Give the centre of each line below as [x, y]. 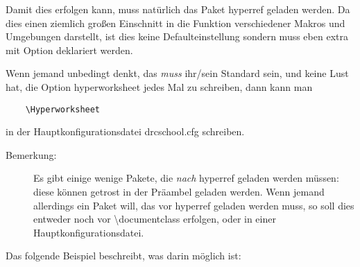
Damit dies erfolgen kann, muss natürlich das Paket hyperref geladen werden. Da [178, 9]
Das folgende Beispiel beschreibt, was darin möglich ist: [123, 256]
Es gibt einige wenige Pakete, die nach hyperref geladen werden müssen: [186, 178]
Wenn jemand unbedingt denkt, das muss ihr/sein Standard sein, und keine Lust [177, 73]
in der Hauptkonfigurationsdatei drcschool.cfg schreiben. [125, 131]
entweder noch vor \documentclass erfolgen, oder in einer [155, 219]
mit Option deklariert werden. [69, 50]
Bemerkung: [31, 154]
